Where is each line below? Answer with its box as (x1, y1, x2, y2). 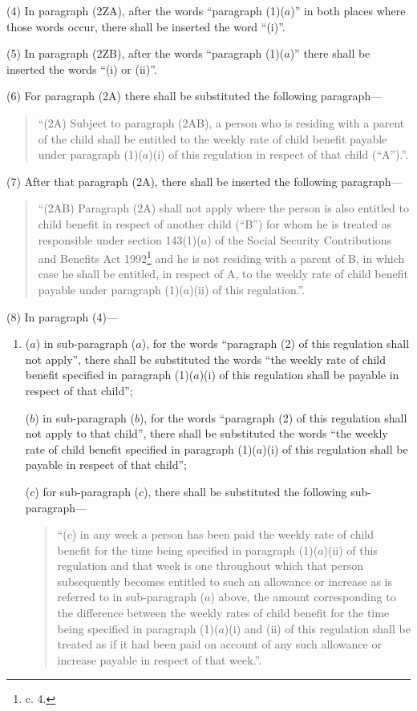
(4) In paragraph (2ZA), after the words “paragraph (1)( (6, 2, 285, 18)
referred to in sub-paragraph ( (57, 588, 205, 605)
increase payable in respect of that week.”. (57, 651, 262, 668)
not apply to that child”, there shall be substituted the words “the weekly (25, 425, 388, 442)
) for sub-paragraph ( (34, 483, 140, 499)
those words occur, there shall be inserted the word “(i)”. (6, 18, 285, 34)
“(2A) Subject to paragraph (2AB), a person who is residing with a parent (38, 114, 405, 131)
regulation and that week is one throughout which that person (57, 557, 364, 574)
